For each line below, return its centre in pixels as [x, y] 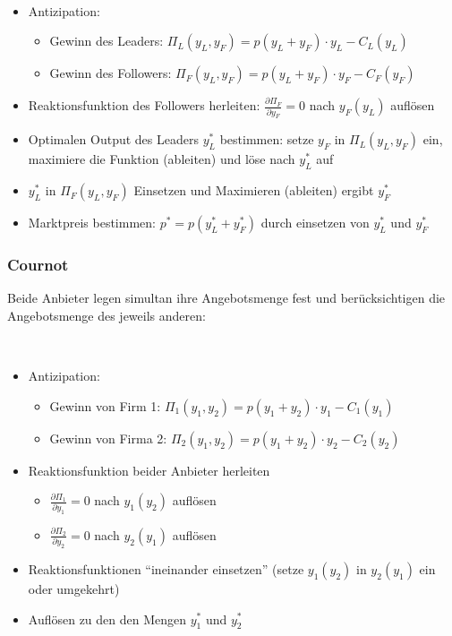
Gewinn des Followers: [111, 73]
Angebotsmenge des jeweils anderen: [107, 316]
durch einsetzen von [315, 223]
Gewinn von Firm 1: [105, 405]
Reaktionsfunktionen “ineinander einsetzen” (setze [166, 568]
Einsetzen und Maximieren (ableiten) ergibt [254, 190]
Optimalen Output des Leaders [113, 139]
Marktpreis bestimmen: [92, 223]
